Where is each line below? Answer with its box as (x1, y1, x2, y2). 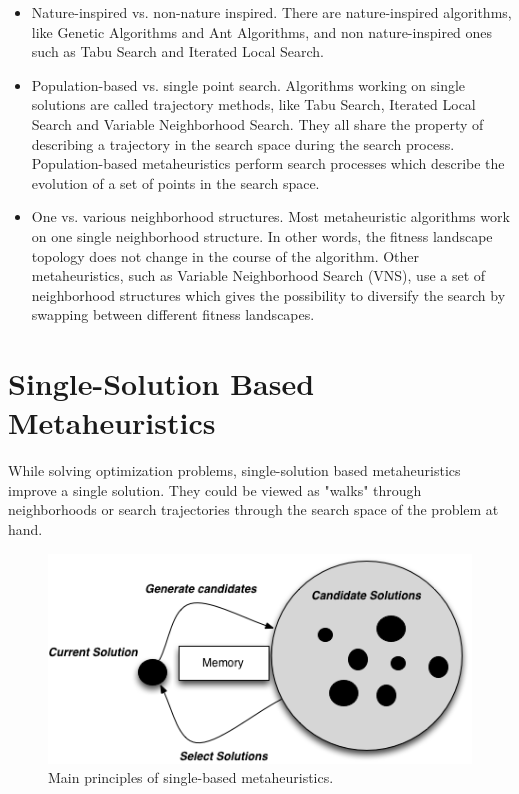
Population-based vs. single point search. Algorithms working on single (31, 74, 466, 95)
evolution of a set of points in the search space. (31, 172, 320, 193)
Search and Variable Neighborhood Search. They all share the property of (31, 113, 484, 134)
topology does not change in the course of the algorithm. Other (31, 245, 420, 266)
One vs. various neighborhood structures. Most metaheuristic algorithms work (31, 206, 510, 227)
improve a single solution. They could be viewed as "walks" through (8, 479, 422, 500)
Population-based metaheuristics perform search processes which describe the (31, 153, 505, 174)
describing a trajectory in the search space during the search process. (31, 133, 455, 154)
